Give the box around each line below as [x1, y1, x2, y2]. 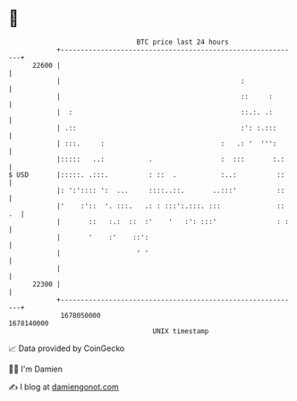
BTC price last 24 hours [136, 38, 229, 46]
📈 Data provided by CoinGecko [8, 343, 125, 354]
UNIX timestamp [152, 326, 209, 336]
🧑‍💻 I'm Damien [8, 363, 64, 374]
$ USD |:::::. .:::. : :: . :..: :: [8, 170, 285, 180]
